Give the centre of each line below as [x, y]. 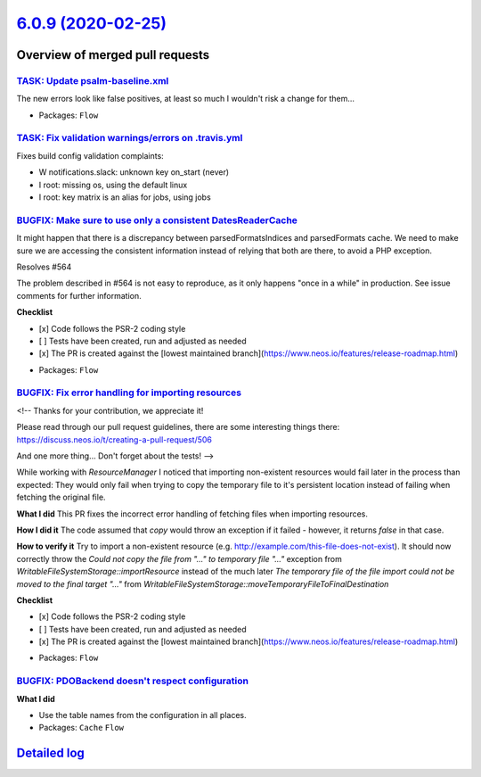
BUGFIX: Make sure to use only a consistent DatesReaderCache [157, 220]
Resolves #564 [44, 267]
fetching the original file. [61, 497]
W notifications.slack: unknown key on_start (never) [134, 172]
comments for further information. [79, 295]
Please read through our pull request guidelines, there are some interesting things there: [178, 427]
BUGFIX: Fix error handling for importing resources [129, 393]
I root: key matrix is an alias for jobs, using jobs [125, 197]
